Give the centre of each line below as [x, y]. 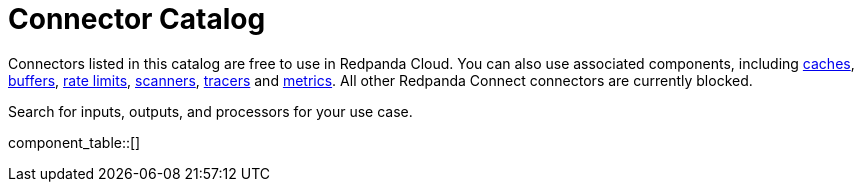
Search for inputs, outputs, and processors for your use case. [210, 111]
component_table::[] [74, 142]
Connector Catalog [137, 19]
